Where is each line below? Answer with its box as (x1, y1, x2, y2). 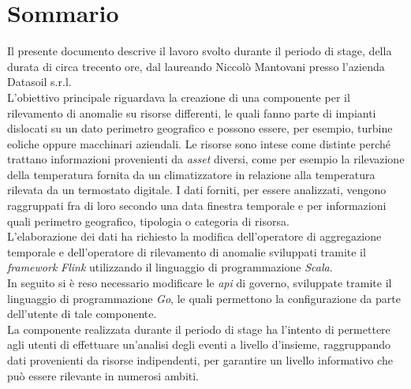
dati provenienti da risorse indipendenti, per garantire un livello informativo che (7, 352, 393, 368)
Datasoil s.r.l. (7, 73, 72, 90)
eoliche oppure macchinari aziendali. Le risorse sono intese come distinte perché (7, 135, 391, 151)
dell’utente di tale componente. (7, 305, 157, 322)
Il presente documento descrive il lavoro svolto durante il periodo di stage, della (7, 43, 392, 59)
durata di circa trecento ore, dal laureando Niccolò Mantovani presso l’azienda (7, 58, 385, 74)
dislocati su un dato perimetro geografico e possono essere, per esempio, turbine (7, 120, 393, 137)
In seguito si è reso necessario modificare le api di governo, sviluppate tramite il (7, 275, 392, 291)
